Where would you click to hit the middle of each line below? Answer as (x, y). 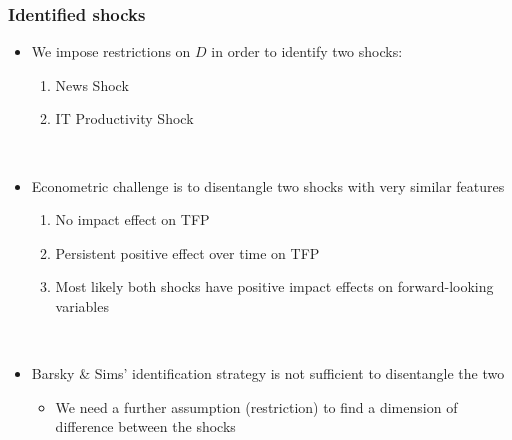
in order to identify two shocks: (307, 51)
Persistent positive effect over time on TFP (187, 252)
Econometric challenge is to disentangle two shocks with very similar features (268, 185)
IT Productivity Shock (124, 118)
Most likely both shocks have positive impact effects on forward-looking (274, 286)
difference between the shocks (145, 426)
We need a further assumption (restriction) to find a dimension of (256, 406)
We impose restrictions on (111, 51)
